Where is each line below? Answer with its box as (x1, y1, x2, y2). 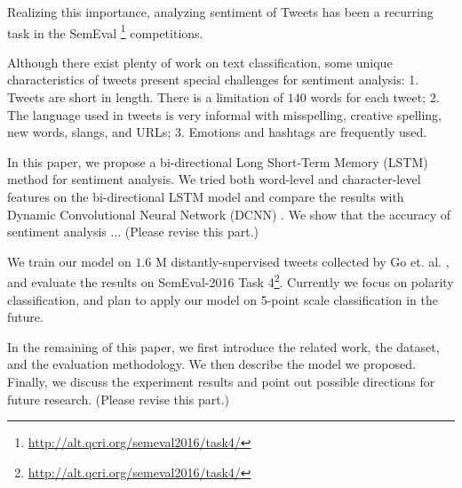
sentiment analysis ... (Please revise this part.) (7, 222, 259, 241)
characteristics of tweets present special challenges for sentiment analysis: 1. (7, 70, 419, 89)
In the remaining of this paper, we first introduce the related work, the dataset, (7, 337, 440, 356)
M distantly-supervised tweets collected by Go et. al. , (155, 252, 450, 270)
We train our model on (7, 252, 131, 270)
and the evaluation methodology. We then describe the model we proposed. (7, 355, 416, 373)
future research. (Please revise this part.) (7, 389, 229, 408)
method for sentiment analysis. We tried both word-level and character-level (7, 170, 421, 188)
